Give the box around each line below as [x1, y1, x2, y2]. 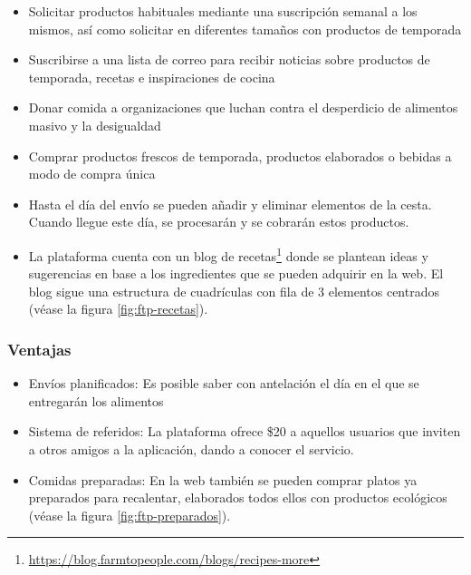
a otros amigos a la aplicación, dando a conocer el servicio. [28, 439, 354, 458]
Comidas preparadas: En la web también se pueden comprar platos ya [28, 470, 418, 489]
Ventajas [7, 337, 72, 360]
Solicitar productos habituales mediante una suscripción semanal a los [28, 2, 418, 20]
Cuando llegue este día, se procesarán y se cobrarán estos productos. [28, 212, 409, 231]
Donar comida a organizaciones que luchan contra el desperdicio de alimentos [28, 98, 458, 117]
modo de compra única [28, 164, 156, 183]
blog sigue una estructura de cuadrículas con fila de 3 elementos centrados [28, 281, 439, 300]
